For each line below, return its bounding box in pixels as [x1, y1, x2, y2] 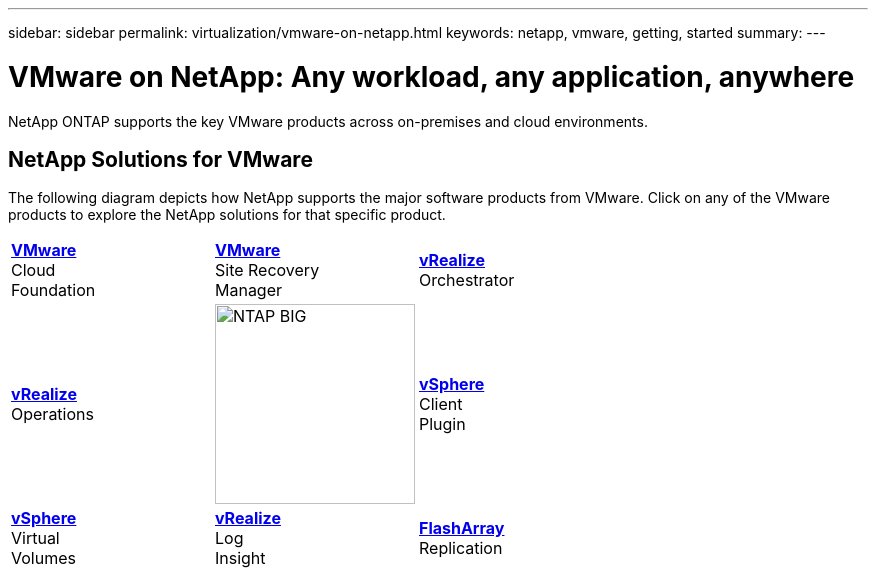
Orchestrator [418, 270, 515, 291]
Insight [214, 548, 266, 569]
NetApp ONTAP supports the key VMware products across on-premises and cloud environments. [8, 112, 648, 130]
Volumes [11, 548, 76, 569]
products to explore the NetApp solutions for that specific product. [8, 206, 446, 224]
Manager [214, 280, 283, 301]
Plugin [418, 414, 466, 435]
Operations [11, 404, 94, 425]
